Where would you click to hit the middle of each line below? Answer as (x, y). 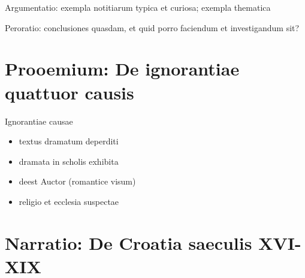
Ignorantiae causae (39, 121)
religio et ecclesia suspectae (69, 201)
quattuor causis (70, 92)
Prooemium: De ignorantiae (122, 69)
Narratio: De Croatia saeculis (129, 242)
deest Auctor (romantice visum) (77, 181)
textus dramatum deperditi (69, 141)
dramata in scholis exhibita (69, 161)
